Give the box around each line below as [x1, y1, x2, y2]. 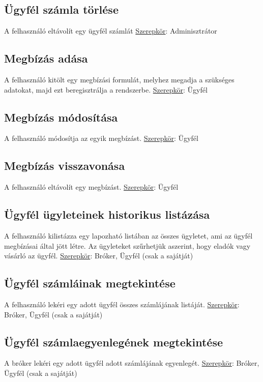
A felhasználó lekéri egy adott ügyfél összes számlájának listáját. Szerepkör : [4, 299, 240, 309]
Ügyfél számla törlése [4, 2, 119, 17]
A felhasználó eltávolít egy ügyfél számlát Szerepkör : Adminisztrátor [4, 25, 217, 36]
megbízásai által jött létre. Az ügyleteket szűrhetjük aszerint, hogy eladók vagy [4, 240, 251, 251]
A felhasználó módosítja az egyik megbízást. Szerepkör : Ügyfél [4, 133, 198, 143]
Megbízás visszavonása [4, 158, 125, 173]
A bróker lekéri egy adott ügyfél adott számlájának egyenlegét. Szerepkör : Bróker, [4, 358, 259, 368]
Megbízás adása [4, 50, 88, 66]
